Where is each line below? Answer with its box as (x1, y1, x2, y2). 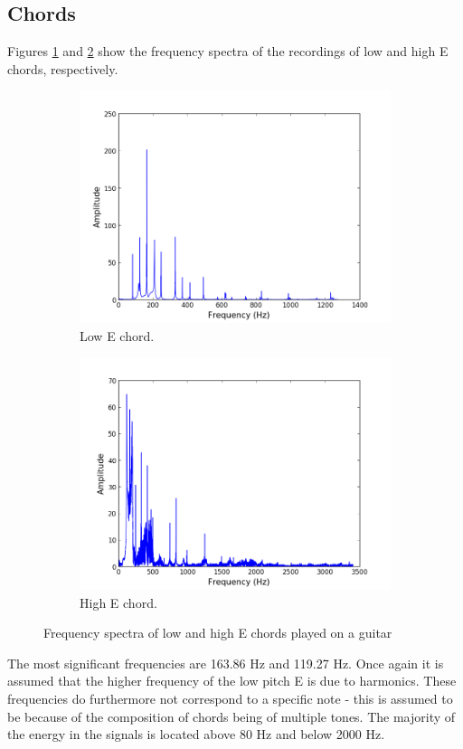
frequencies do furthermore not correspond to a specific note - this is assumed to (7, 688, 453, 707)
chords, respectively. (7, 59, 118, 78)
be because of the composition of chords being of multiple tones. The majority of (7, 706, 456, 725)
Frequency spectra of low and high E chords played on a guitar (43, 623, 392, 642)
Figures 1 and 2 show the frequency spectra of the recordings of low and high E (7, 42, 449, 61)
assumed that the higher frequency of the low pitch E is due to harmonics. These (7, 671, 457, 690)
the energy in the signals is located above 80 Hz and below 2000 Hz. (7, 725, 385, 744)
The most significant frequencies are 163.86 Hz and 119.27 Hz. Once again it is (7, 653, 444, 672)
